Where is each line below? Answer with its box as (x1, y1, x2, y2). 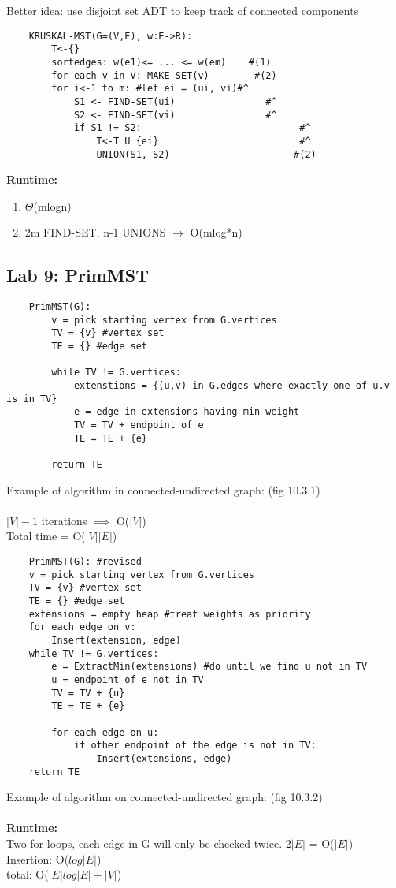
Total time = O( (6, 528, 86, 544)
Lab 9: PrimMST (6, 263, 149, 287)
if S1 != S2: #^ (73, 122, 311, 134)
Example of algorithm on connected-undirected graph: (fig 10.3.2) (6, 789, 323, 805)
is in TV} (6, 393, 57, 405)
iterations (41, 512, 87, 528)
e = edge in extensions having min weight (73, 406, 300, 418)
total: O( (6, 866, 49, 882)
